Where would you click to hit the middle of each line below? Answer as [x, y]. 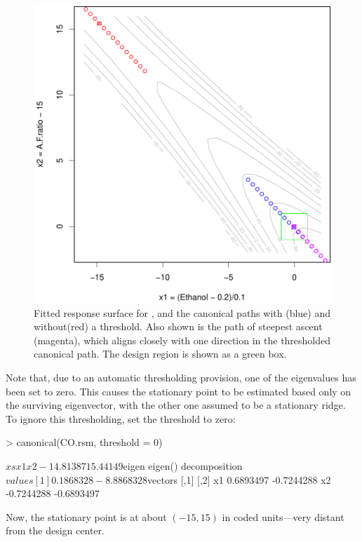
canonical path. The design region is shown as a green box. [160, 354]
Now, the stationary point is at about [86, 516]
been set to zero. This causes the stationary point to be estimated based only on [179, 391]
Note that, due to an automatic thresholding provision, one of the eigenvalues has [181, 377]
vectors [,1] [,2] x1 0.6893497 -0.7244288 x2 [239, 479]
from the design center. [55, 530]
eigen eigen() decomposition [183, 465]
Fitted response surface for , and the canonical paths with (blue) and [182, 312]
